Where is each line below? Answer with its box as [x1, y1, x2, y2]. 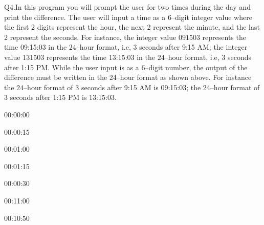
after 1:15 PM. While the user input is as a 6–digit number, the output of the [4, 62, 248, 72]
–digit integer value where [171, 11, 252, 22]
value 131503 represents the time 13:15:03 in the [4, 51, 155, 62]
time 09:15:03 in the [4, 42, 67, 52]
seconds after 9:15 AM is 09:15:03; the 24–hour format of [81, 81, 260, 92]
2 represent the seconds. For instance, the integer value [4, 31, 177, 42]
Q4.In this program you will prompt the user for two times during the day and [4, 2, 251, 12]
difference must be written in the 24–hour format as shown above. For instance [4, 72, 252, 83]
